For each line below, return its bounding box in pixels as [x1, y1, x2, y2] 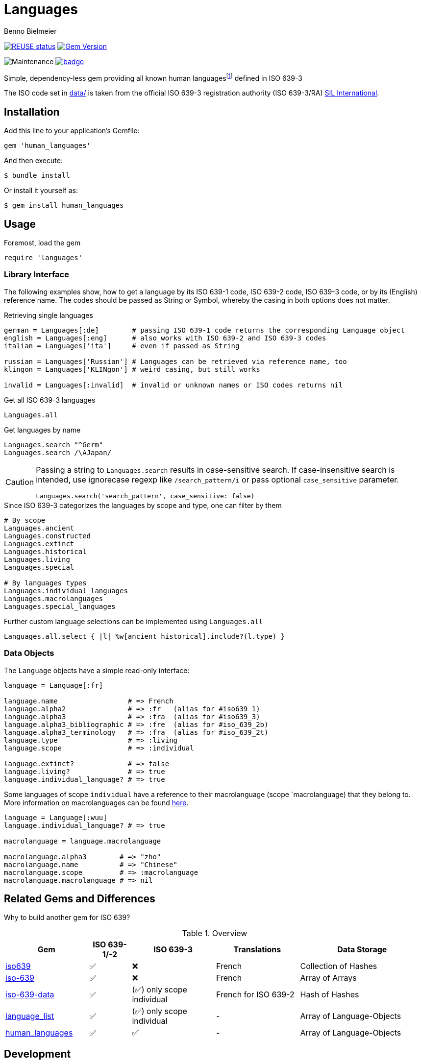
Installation [4, 105, 60, 118]
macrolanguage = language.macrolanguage [4, 837, 161, 845]
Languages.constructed [4, 532, 91, 540]
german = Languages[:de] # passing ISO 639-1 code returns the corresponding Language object [4, 326, 405, 334]
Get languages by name [4, 425, 81, 434]
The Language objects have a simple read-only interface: [4, 666, 190, 675]
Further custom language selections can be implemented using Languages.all [4, 617, 263, 626]
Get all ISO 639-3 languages [4, 395, 96, 404]
